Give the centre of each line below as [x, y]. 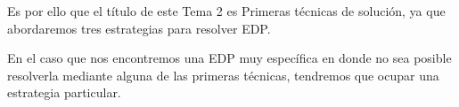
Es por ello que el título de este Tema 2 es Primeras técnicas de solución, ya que [226, 11]
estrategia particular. [64, 92]
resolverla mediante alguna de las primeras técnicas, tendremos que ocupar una [223, 75]
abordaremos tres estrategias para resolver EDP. [139, 28]
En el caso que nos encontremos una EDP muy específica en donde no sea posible [229, 58]
